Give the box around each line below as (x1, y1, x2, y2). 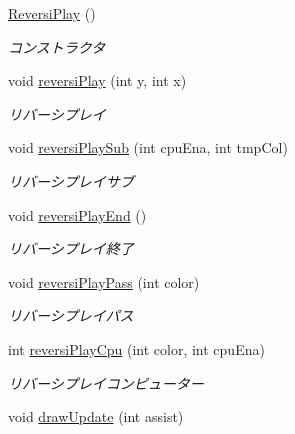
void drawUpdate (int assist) (8, 406, 184, 427)
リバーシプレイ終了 (8, 238, 134, 259)
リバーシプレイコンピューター (8, 372, 204, 393)
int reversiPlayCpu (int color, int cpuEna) (8, 338, 265, 359)
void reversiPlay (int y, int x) (8, 70, 187, 91)
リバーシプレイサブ (8, 170, 134, 191)
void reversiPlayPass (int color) (8, 271, 200, 292)
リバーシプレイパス (8, 305, 134, 326)
